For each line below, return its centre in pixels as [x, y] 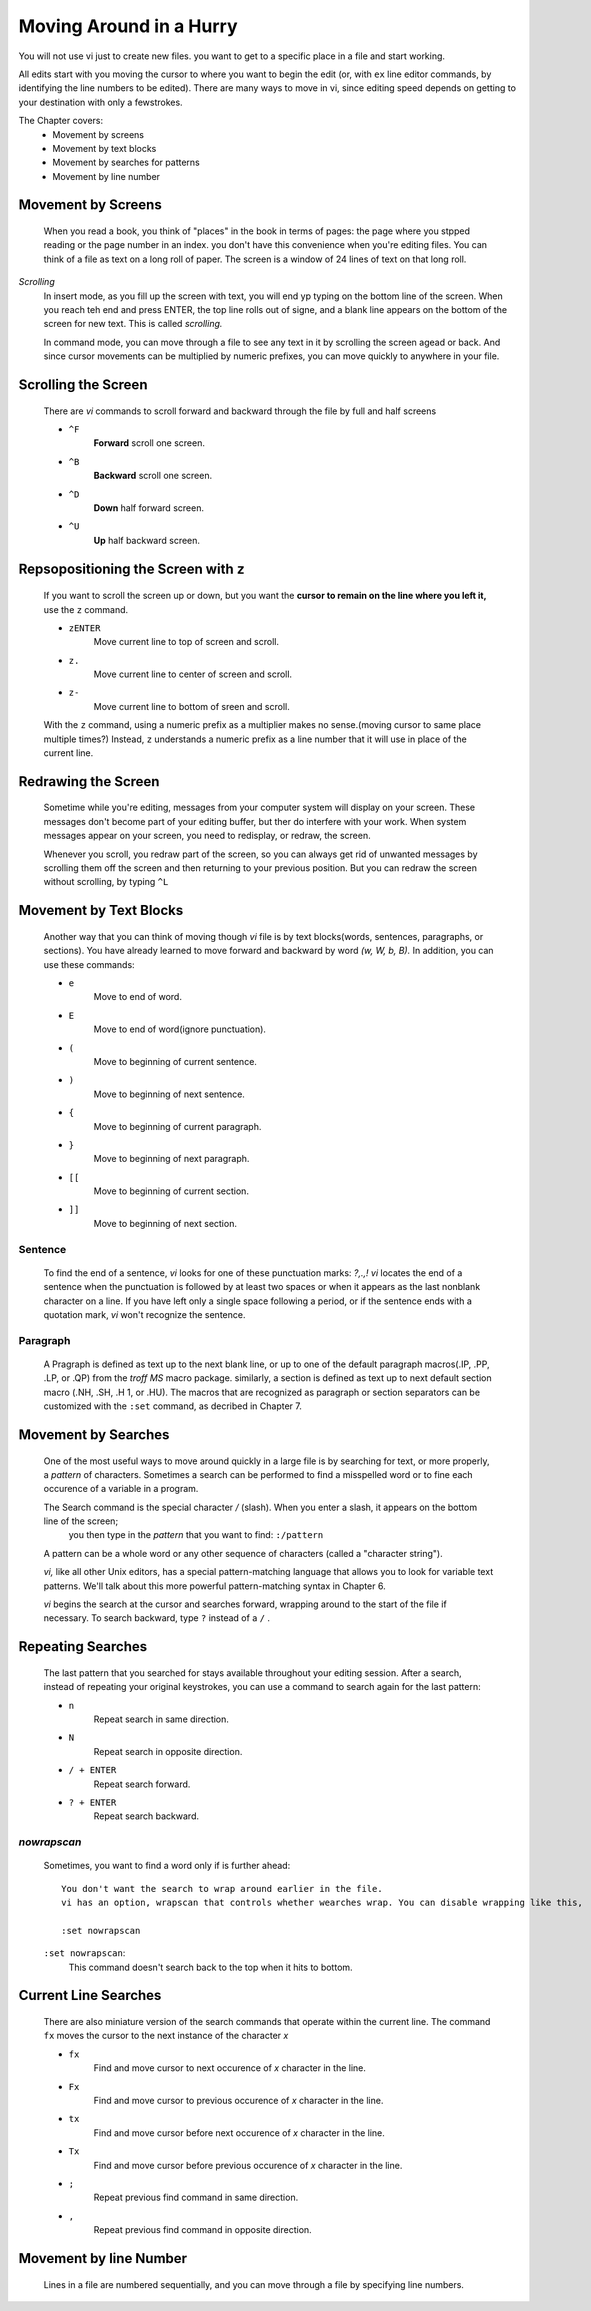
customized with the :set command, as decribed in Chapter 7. [172, 1406]
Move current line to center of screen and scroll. [193, 674]
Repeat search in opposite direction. [168, 1751]
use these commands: [89, 964]
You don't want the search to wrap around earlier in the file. [222, 1888]
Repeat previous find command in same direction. [196, 2197]
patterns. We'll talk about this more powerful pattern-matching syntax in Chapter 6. [214, 1586]
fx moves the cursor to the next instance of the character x [166, 2036]
